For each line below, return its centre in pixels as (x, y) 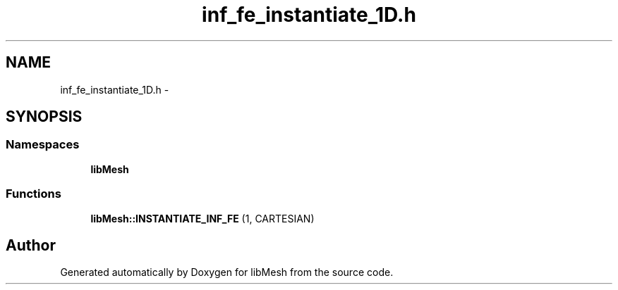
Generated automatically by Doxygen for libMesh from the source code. (227, 272)
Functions (34, 194)
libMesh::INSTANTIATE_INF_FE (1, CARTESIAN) (202, 218)
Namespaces (43, 145)
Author (31, 245)
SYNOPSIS (44, 117)
